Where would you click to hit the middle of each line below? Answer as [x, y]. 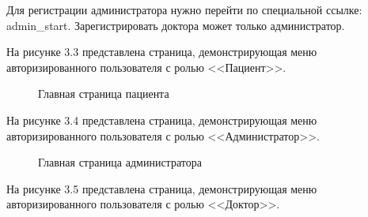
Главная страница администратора [120, 162]
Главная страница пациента [104, 94]
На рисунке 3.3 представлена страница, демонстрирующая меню [162, 52]
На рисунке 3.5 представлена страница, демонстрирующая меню [162, 188]
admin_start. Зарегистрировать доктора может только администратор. [176, 25]
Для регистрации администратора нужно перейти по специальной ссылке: [184, 9]
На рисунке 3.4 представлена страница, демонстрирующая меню [162, 120]
